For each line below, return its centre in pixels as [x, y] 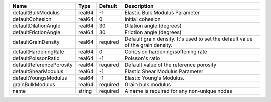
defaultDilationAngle [36, 26]
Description [139, 6]
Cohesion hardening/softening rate [166, 52]
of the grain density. [149, 45]
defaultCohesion [32, 19]
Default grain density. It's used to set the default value [189, 39]
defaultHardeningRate [38, 52]
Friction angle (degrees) [153, 32]
